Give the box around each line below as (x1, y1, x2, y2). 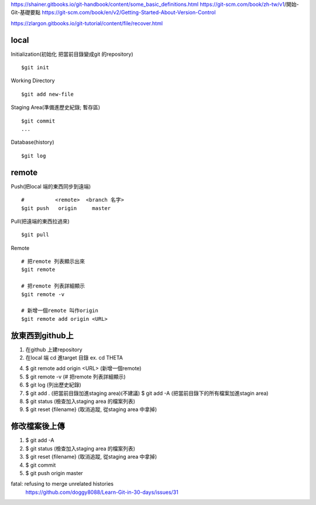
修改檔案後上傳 (11, 421, 65, 431)
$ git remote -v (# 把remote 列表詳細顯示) (25, 373, 126, 380)
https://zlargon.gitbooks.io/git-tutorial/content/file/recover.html (11, 19, 163, 26)
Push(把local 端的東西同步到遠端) (11, 182, 91, 190)
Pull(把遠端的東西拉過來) (11, 218, 70, 225)
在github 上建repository (25, 346, 83, 353)
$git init (21, 65, 49, 71)
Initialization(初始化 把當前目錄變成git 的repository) (11, 50, 134, 57)
